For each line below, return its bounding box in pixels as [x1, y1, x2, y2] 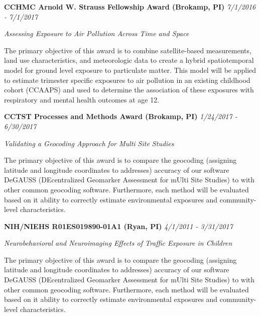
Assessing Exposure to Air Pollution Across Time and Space [4, 28, 189, 39]
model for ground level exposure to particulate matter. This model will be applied [4, 64, 256, 75]
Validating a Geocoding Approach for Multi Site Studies [4, 138, 174, 148]
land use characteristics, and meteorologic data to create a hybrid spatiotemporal [4, 55, 254, 65]
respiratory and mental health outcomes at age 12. [4, 94, 160, 104]
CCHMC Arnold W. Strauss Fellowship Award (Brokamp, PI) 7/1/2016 [4, 2, 256, 12]
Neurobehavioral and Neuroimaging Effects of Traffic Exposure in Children [4, 238, 232, 248]
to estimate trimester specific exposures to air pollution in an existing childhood [4, 74, 250, 85]
